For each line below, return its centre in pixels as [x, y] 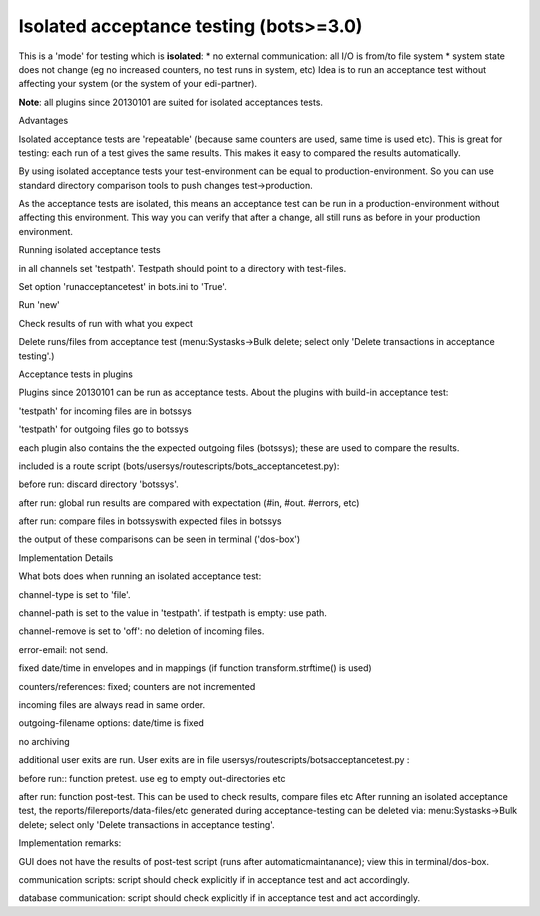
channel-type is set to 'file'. [74, 594]
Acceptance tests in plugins [76, 374]
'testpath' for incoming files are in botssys [105, 411]
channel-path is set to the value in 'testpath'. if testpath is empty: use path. [172, 613]
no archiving [44, 741]
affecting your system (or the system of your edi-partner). [138, 84]
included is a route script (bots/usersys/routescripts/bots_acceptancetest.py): [179, 466]
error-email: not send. [63, 649]
